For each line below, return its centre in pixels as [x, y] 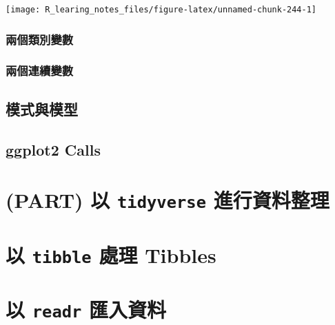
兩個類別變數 [40, 39]
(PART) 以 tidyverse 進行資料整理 [167, 200]
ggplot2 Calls [53, 149]
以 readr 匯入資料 [86, 310]
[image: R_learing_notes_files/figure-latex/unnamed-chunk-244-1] [161, 10]
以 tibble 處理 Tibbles [111, 254]
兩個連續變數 [40, 71]
